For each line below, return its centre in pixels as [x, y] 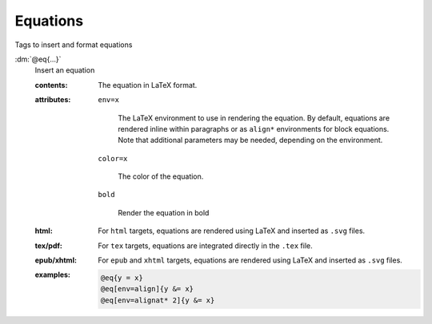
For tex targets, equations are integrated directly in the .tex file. [205, 245]
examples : [53, 275]
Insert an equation [65, 70]
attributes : [53, 100]
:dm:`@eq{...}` [38, 59]
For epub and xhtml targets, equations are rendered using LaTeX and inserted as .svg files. [250, 260]
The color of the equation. [161, 176]
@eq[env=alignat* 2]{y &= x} [158, 300]
